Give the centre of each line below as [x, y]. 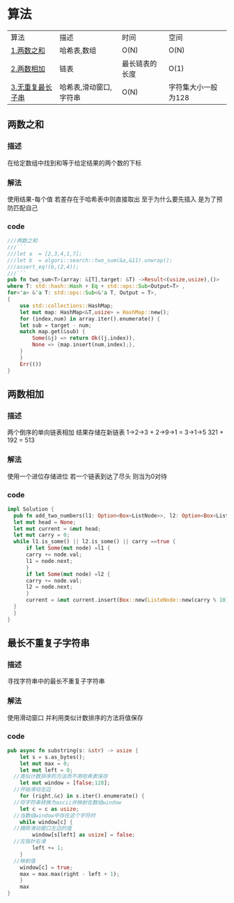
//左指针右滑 [30, 842]
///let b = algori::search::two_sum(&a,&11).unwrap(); [90, 260]
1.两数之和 [28, 50]
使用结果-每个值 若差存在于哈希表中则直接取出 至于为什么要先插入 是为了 [112, 199]
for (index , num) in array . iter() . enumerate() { [90, 318]
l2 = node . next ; [49, 587]
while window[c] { [46, 822]
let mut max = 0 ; [45, 763]
